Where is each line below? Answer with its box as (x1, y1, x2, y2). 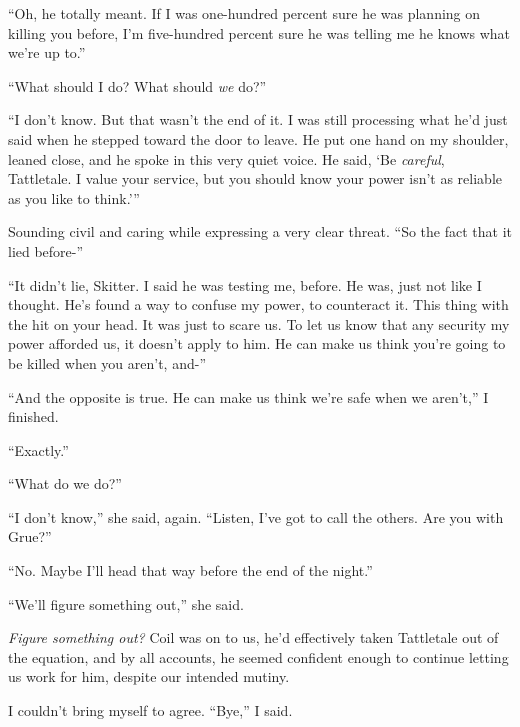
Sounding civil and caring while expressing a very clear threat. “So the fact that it (8, 221, 512, 242)
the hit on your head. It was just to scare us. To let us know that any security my (8, 313, 510, 334)
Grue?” (8, 526, 52, 547)
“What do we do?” (8, 473, 122, 494)
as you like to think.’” (8, 187, 140, 208)
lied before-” (8, 240, 84, 261)
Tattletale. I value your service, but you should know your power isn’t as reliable (8, 168, 503, 189)
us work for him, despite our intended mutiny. (8, 666, 290, 687)
